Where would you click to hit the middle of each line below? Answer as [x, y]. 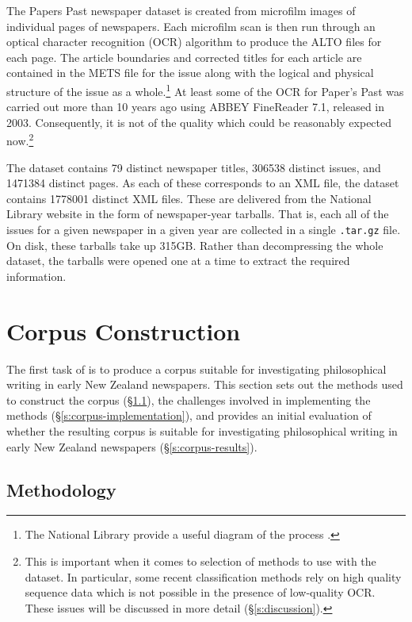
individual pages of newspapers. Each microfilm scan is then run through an [191, 26]
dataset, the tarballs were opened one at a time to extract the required [178, 261]
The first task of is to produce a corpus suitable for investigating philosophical [196, 369]
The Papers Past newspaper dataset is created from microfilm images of [181, 10]
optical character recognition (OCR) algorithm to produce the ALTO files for [194, 42]
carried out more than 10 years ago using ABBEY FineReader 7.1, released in [196, 107]
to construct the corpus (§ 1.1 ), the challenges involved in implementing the [189, 399]
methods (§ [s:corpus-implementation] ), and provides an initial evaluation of [189, 415]
